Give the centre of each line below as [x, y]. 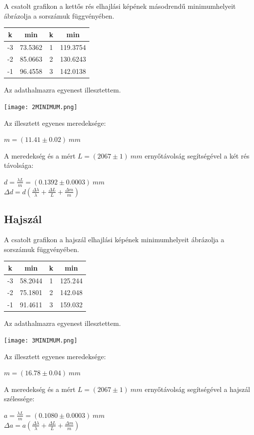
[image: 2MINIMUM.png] [41, 107]
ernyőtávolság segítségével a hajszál [197, 389]
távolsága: [19, 165]
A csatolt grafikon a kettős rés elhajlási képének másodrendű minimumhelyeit [120, 6]
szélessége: [19, 399]
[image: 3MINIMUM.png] [41, 340]
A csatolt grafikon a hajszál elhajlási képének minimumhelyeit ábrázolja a [114, 239]
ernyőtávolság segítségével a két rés [197, 155]
